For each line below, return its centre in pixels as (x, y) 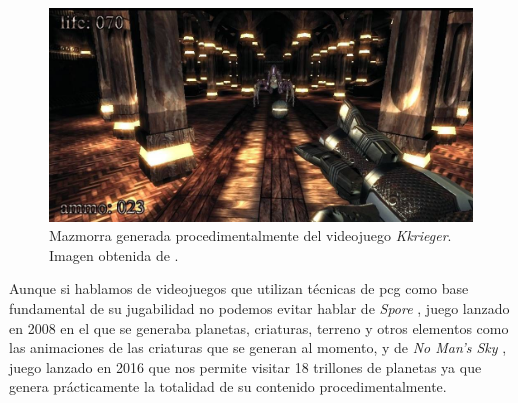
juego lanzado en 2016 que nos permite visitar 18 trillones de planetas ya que (245, 366)
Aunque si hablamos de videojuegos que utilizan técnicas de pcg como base (239, 288)
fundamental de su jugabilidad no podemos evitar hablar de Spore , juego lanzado (259, 308)
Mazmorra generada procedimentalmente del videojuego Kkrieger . (250, 235)
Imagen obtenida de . (114, 254)
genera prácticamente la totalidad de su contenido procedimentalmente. (228, 386)
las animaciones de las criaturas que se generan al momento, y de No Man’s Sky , (258, 347)
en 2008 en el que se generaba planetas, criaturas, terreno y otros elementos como (259, 327)
